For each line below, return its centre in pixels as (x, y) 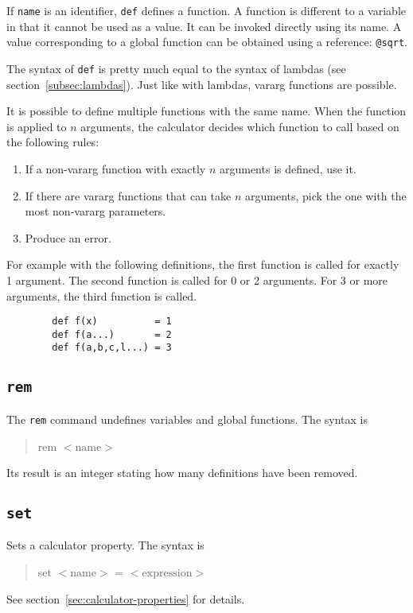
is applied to (37, 126)
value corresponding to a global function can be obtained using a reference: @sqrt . (207, 42)
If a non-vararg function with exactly (115, 168)
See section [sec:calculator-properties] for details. (126, 598)
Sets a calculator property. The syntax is (105, 545)
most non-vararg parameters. (95, 211)
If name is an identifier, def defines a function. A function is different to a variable (206, 10)
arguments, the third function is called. (102, 295)
